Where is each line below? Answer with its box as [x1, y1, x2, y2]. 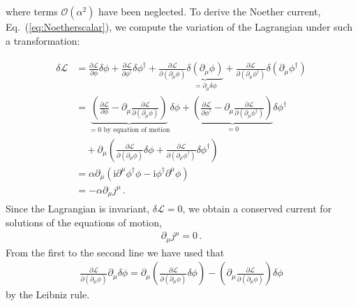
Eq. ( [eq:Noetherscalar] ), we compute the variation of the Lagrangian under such [6, 20, 353, 34]
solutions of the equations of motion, [6, 214, 162, 229]
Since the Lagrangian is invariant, [6, 201, 150, 216]
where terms [6, 4, 58, 18]
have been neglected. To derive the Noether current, [98, 4, 321, 18]
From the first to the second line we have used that [6, 245, 225, 259]
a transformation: [6, 33, 80, 48]
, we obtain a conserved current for [182, 201, 332, 216]
